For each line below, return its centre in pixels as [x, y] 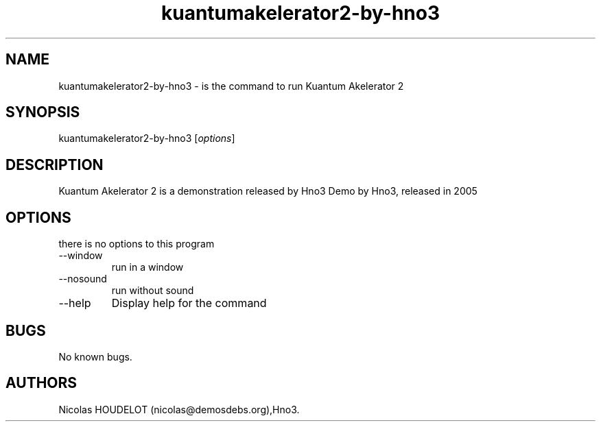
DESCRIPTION [55, 164]
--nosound [83, 279]
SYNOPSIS [43, 112]
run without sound [153, 291]
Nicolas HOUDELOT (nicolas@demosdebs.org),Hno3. [179, 409]
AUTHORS [42, 383]
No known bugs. [95, 356]
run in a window [148, 267]
